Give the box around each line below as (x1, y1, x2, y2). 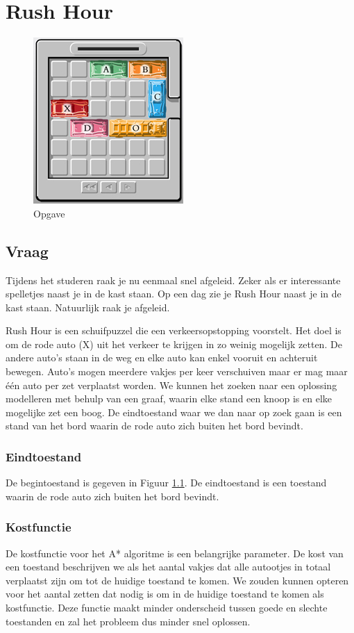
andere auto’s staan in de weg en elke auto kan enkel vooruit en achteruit (6, 350, 318, 365)
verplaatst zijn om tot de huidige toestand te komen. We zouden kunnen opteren (6, 573, 349, 587)
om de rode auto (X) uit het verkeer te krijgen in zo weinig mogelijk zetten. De (6, 336, 342, 351)
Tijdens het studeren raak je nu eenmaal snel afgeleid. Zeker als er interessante (6, 272, 341, 287)
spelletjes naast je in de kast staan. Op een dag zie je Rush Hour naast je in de (6, 286, 342, 301)
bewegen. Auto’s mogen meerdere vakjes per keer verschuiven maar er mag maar (6, 364, 348, 379)
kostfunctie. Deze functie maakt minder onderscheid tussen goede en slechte (6, 600, 328, 615)
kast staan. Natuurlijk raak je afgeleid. (6, 299, 170, 314)
